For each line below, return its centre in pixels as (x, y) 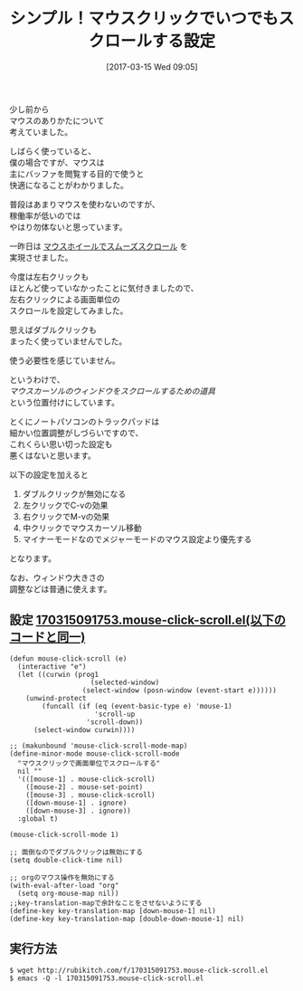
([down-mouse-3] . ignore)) (78, 811)
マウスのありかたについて (57, 120)
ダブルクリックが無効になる (74, 493)
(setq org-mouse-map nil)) (68, 893)
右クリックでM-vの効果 (66, 516)
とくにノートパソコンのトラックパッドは (85, 421)
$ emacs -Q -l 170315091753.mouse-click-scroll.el (107, 978)
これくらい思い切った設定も (61, 443)
